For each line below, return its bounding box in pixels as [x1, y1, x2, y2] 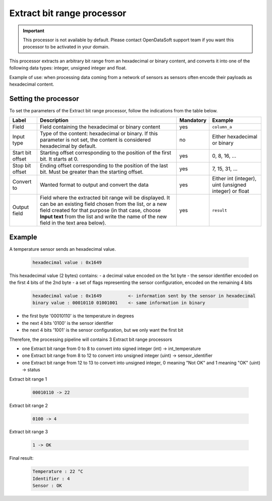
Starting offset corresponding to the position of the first [39, 149, 171, 156]
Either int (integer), [212, 175, 257, 182]
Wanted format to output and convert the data [39, 181, 149, 188]
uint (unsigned [212, 181, 247, 188]
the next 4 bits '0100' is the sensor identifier [22, 320, 113, 326]
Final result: [9, 455, 34, 461]
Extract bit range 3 [9, 428, 48, 435]
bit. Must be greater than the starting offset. [39, 169, 144, 176]
